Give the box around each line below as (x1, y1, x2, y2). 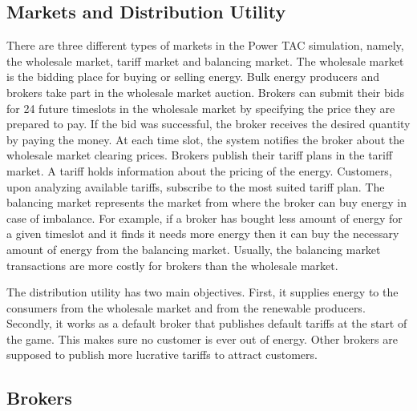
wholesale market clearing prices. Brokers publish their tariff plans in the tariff (6, 147, 393, 163)
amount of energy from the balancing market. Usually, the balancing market (6, 240, 381, 257)
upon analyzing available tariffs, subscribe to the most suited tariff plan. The (6, 178, 385, 195)
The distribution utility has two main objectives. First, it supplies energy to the (6, 284, 399, 300)
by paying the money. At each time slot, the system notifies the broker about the (6, 131, 405, 147)
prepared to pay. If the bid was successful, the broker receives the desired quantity (6, 115, 411, 132)
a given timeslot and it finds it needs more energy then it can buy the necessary (6, 225, 399, 242)
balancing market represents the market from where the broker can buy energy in (6, 194, 407, 211)
